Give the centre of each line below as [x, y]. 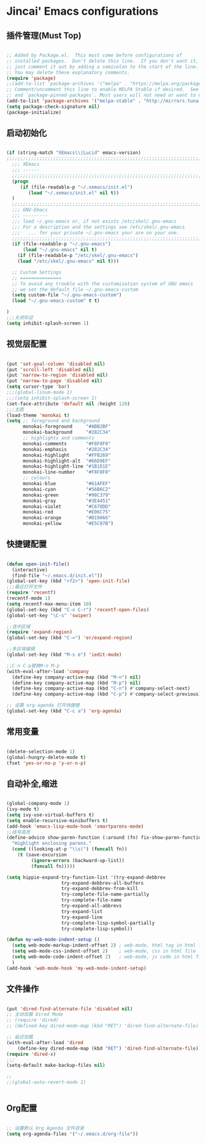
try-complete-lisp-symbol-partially [108, 923]
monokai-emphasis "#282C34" [67, 449]
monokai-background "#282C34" [67, 433]
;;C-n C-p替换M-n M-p [33, 666]
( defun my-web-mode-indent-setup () [53, 940]
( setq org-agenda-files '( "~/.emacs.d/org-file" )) [72, 1134]
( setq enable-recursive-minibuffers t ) [57, 820]
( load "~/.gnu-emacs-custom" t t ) [56, 301]
